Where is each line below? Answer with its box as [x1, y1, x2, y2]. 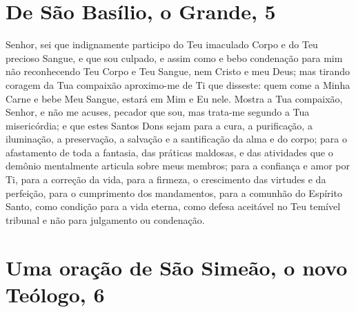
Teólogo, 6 [6, 280, 105, 308]
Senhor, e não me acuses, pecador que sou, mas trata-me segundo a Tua [6, 105, 310, 119]
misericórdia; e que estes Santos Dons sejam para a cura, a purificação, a [6, 118, 313, 132]
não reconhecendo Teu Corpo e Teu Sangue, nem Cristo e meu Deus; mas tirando [6, 64, 350, 79]
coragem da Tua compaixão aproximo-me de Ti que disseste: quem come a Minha [6, 77, 350, 92]
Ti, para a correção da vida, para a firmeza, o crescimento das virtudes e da [6, 172, 326, 187]
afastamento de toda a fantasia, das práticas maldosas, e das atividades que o [6, 145, 333, 159]
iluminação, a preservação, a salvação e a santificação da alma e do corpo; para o [6, 132, 347, 146]
